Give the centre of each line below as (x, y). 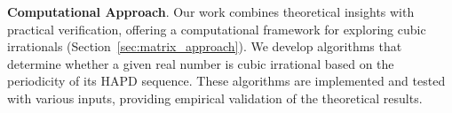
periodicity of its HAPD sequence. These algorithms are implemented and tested (226, 81)
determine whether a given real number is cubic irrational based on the (201, 63)
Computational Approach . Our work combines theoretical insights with (211, 11)
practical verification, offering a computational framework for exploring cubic (217, 29)
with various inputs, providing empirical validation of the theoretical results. (215, 98)
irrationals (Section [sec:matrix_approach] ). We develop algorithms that (205, 46)
